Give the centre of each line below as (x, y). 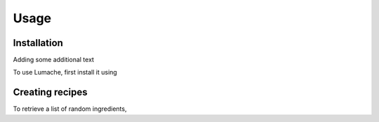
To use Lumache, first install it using (65, 73)
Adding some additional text (54, 60)
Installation (38, 43)
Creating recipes (50, 92)
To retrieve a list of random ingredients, (70, 109)
